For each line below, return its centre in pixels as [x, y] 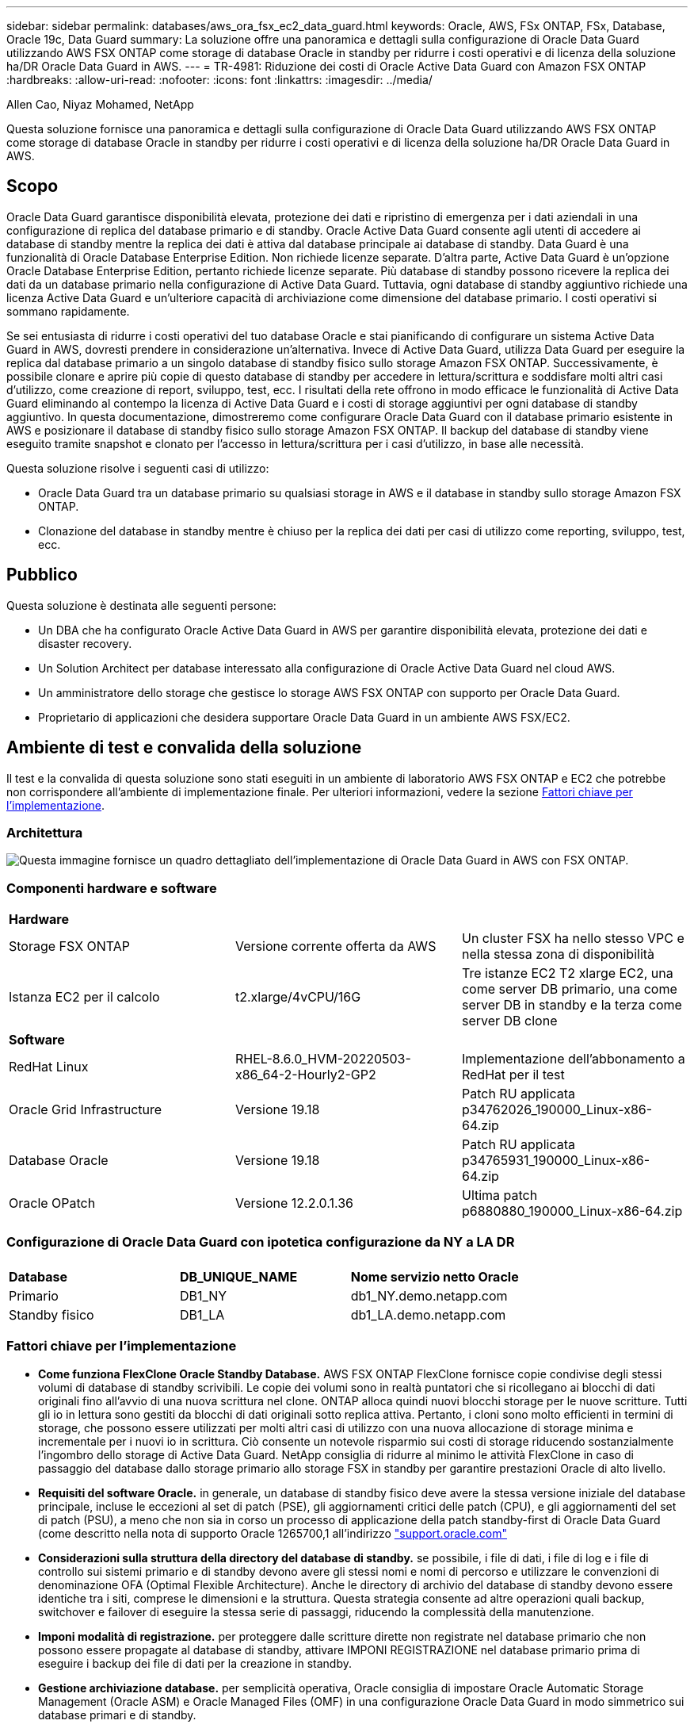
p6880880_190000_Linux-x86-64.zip [572, 1211]
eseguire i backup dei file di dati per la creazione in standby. [195, 1663]
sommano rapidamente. [68, 311]
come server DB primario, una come [569, 989]
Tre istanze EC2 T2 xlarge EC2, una [567, 973]
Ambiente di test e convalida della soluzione [184, 748]
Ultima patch [500, 1195]
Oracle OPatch [52, 1203]
